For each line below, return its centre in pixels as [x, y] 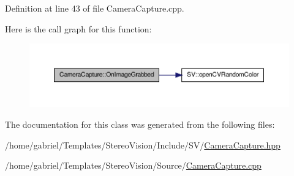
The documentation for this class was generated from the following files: [140, 124]
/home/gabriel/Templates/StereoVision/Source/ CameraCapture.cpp [133, 165]
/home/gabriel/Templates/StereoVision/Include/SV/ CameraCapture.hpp [143, 145]
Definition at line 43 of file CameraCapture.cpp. [95, 8]
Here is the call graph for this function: [78, 28]
